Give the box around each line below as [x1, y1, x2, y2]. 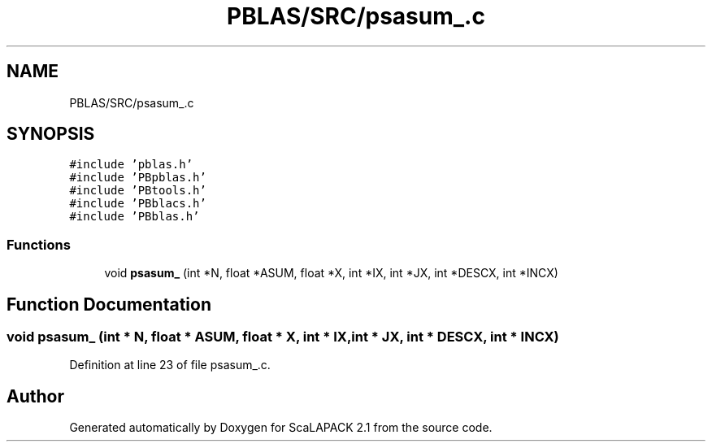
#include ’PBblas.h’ [69, 210, 200, 224]
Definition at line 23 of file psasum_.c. [69, 358, 271, 372]
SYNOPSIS [7, 124, 95, 145]
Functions [7, 236, 71, 253]
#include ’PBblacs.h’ [69, 197, 206, 211]
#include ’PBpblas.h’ [69, 171, 206, 185]
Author [7, 385, 64, 407]
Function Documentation [7, 294, 211, 315]
